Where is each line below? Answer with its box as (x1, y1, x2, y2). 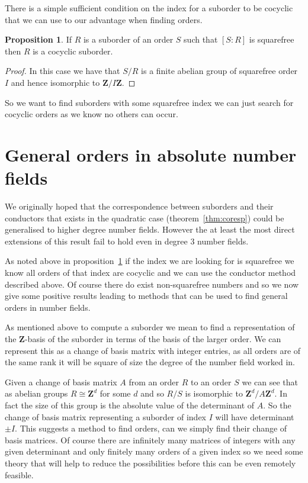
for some (100, 387, 131, 400)
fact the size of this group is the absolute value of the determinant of (5, 398, 255, 411)
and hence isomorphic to (11, 76, 100, 88)
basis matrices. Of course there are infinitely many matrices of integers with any (5, 433, 296, 446)
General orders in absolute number (5, 142, 297, 166)
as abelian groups (5, 387, 68, 400)
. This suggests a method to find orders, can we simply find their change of (15, 422, 287, 434)
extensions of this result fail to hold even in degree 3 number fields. (5, 234, 249, 247)
